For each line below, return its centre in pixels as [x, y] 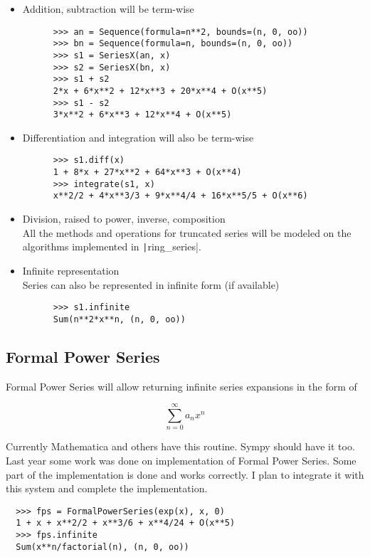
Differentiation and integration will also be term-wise [138, 137]
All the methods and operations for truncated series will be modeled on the [187, 232]
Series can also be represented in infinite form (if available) [151, 284]
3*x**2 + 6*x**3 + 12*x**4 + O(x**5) [142, 115]
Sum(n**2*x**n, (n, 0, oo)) [119, 319]
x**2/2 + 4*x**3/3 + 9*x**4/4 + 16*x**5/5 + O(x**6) [180, 196]
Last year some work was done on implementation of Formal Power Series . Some [181, 460]
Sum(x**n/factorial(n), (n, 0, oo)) [102, 547]
